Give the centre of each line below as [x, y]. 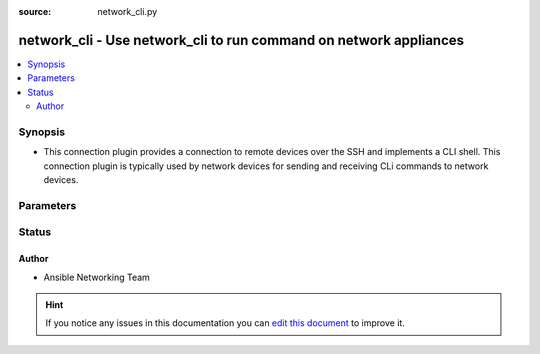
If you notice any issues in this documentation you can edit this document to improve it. [225, 323]
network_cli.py [127, 11]
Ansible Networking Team [96, 277]
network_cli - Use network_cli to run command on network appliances [241, 40]
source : [35, 11]
